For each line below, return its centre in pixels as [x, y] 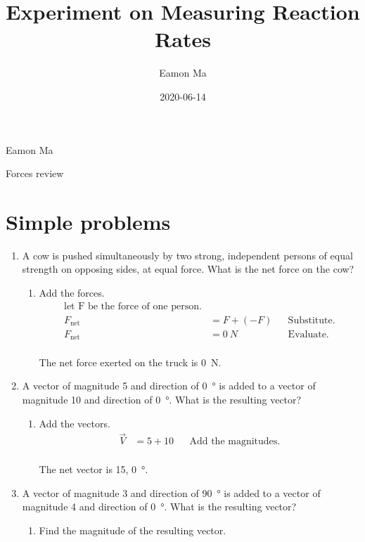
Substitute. [312, 320]
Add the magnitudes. [235, 442]
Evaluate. [308, 334]
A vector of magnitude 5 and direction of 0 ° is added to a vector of [169, 386]
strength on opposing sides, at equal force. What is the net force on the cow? [188, 269]
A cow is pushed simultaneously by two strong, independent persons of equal [187, 255]
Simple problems [88, 221]
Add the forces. [72, 292]
